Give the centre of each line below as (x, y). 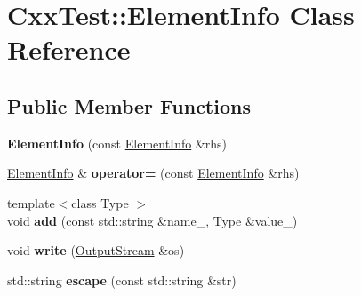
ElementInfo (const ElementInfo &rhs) (117, 143)
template (31, 202)
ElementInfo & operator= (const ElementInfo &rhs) (153, 173)
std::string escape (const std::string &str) (122, 280)
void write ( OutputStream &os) (96, 250)
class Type (100, 202)
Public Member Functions (129, 105)
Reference (69, 49)
